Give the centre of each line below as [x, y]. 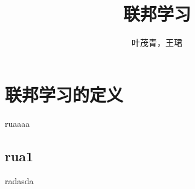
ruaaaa [18, 123]
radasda [19, 181]
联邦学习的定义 [64, 94]
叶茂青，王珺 [157, 43]
